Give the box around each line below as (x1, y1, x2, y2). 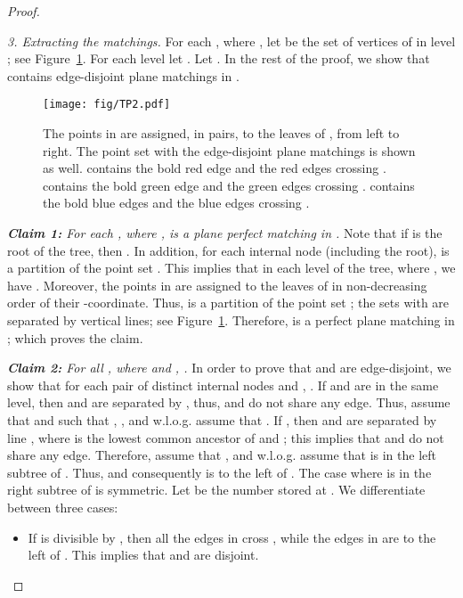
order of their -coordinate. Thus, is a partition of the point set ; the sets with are (7, 293, 450, 312)
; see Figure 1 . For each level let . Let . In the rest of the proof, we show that (7, 49, 430, 68)
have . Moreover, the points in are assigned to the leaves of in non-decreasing (7, 275, 427, 294)
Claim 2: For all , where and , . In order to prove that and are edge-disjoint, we (7, 358, 451, 377)
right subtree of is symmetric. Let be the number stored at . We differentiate (7, 480, 426, 499)
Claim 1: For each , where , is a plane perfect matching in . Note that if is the (7, 224, 443, 242)
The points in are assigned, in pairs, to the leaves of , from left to (43, 124, 400, 143)
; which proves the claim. (7, 328, 143, 347)
